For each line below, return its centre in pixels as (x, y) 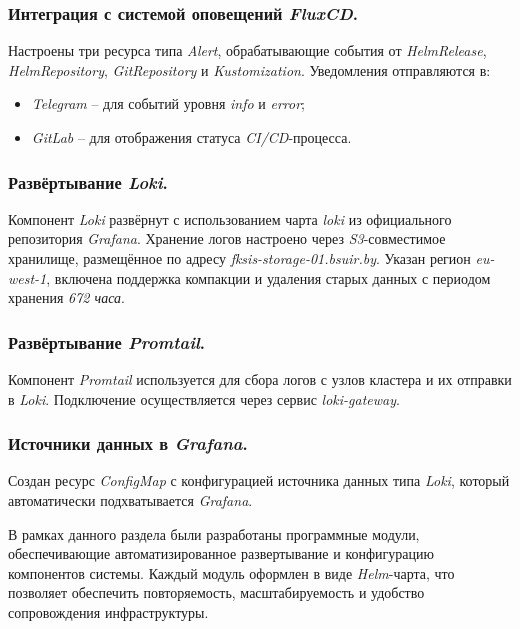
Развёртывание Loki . (88, 181)
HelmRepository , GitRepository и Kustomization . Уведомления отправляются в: (249, 69)
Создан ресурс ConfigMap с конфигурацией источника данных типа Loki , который (259, 480)
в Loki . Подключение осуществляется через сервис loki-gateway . (204, 398)
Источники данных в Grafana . (128, 443)
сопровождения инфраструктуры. (108, 611)
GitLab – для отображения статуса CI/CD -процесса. (191, 137)
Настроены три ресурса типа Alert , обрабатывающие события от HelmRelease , (247, 50)
